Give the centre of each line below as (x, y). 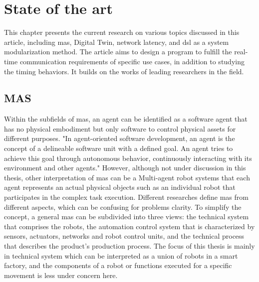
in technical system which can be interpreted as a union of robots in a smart (121, 255)
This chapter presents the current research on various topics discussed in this (122, 32)
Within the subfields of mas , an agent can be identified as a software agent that (126, 119)
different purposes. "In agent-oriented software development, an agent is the (120, 138)
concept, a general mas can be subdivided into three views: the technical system (127, 216)
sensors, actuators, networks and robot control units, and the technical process (124, 236)
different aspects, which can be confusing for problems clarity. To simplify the (123, 207)
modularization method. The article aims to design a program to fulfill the (118, 52)
